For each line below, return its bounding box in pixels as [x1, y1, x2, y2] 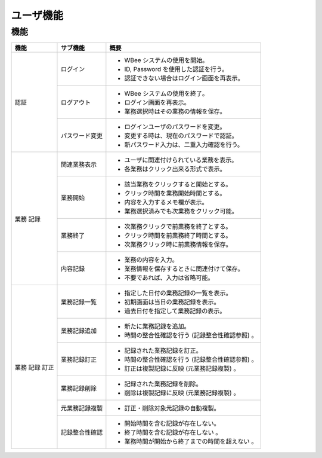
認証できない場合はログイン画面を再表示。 [124, 74, 244, 83]
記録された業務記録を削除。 [124, 380, 202, 388]
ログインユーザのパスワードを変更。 [124, 123, 226, 131]
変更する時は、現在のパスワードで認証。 [124, 132, 238, 140]
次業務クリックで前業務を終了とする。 [124, 222, 232, 231]
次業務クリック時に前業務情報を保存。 [124, 240, 232, 249]
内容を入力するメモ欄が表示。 [124, 198, 208, 206]
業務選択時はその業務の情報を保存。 [124, 108, 226, 116]
